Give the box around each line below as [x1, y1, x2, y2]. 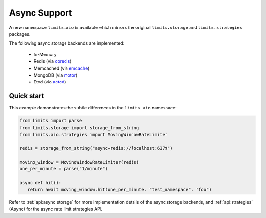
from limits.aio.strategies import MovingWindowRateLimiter [19, 132, 168, 137]
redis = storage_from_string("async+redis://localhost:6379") [19, 145, 173, 151]
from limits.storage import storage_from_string [19, 125, 139, 130]
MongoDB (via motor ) [33, 72, 78, 78]
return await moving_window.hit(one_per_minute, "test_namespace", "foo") [27, 187, 212, 192]
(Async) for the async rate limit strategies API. [9, 206, 103, 212]
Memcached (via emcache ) [33, 65, 90, 71]
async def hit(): [19, 180, 62, 185]
